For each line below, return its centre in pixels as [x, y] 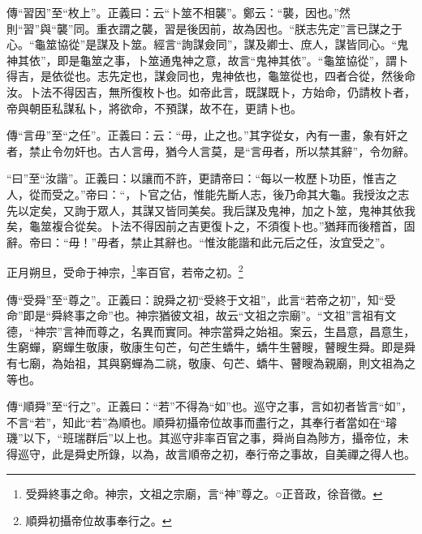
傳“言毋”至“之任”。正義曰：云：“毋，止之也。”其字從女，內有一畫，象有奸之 [207, 135]
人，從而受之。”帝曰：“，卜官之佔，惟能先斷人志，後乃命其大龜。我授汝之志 [208, 194]
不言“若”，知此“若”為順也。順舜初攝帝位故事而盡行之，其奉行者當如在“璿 [202, 422]
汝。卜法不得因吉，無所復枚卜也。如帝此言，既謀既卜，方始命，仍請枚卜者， [211, 91]
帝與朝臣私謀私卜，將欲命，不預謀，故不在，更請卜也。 [154, 108]
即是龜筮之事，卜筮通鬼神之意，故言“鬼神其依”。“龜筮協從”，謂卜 [233, 60]
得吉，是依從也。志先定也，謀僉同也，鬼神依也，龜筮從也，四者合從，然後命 [211, 76]
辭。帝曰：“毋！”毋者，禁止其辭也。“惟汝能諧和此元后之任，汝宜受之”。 [199, 241]
